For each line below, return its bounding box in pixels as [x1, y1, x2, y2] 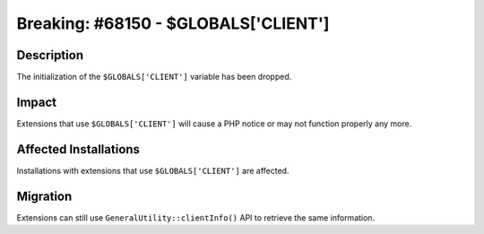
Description [16, 48, 84, 63]
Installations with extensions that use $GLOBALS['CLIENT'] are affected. [16, 165, 290, 176]
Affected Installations [16, 142, 141, 157]
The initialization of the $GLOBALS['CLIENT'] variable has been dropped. [16, 72, 292, 82]
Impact [16, 94, 57, 109]
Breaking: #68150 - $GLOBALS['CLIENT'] [16, 13, 330, 33]
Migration [16, 188, 73, 204]
